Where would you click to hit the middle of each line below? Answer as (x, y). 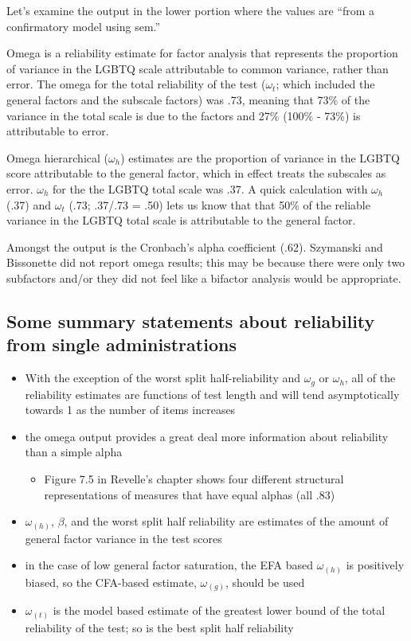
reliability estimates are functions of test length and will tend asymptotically (212, 394)
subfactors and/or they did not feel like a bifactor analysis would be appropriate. (204, 278)
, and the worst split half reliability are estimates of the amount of (226, 521)
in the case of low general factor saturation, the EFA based (169, 565)
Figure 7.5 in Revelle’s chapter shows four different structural (194, 478)
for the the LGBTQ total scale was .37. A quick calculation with (210, 188)
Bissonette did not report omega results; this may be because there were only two (206, 262)
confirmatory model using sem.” (84, 26)
